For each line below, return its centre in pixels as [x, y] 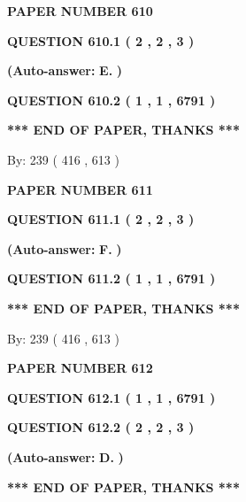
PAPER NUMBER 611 [80, 189]
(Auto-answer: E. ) [65, 70]
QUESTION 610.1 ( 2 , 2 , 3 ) [101, 40]
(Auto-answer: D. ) [65, 456]
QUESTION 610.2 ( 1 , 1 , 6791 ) [111, 100]
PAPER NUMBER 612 [80, 368]
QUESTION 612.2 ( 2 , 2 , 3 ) [101, 427]
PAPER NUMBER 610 [80, 11]
